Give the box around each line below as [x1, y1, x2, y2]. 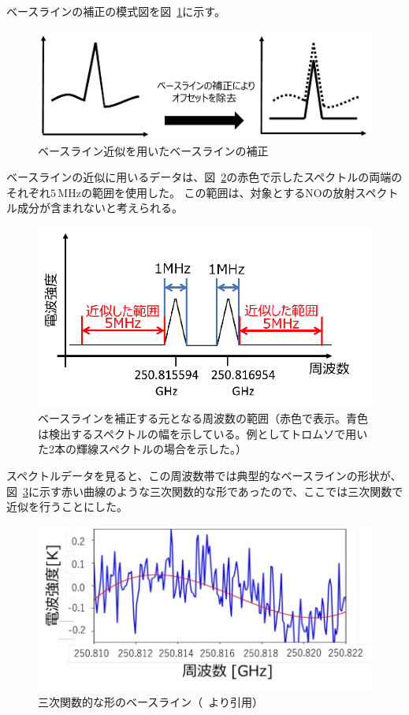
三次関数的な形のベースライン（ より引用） [38, 693, 264, 709]
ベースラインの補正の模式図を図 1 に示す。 [6, 3, 225, 19]
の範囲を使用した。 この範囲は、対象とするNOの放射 [80, 184, 355, 200]
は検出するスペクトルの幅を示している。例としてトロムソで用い [38, 425, 368, 441]
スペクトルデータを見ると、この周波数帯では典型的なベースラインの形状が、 [6, 467, 402, 484]
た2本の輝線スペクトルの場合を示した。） [38, 441, 247, 457]
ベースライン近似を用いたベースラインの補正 [38, 142, 269, 158]
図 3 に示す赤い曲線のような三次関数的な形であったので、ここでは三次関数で [6, 482, 403, 499]
